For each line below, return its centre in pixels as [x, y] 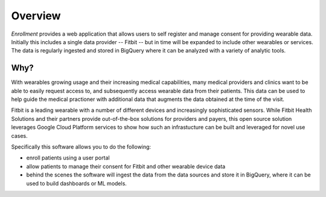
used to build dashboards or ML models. [76, 183]
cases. [19, 135]
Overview [36, 16]
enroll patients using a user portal [68, 158]
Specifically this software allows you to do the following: [81, 147]
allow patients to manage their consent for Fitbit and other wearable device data [126, 166]
